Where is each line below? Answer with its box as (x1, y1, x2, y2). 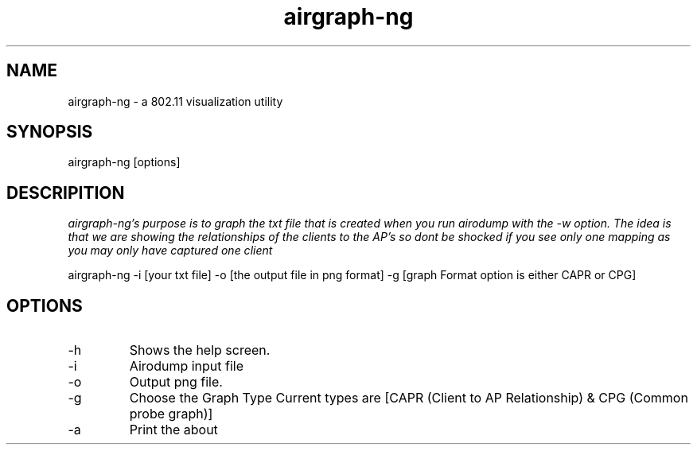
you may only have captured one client (68, 243, 273, 258)
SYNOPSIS (6, 122, 93, 142)
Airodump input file (129, 358, 244, 375)
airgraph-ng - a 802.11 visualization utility (68, 94, 283, 108)
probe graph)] (129, 406, 213, 422)
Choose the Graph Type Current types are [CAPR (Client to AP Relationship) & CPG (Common (129, 390, 688, 406)
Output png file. (129, 374, 223, 391)
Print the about (129, 422, 218, 438)
